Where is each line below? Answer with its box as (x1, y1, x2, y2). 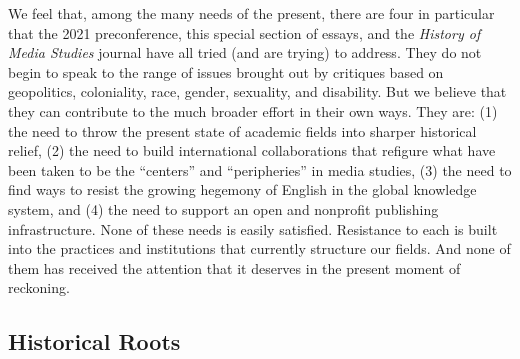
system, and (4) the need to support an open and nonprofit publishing (8, 198, 439, 219)
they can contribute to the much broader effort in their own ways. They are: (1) (8, 100, 498, 121)
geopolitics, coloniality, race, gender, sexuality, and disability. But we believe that (8, 81, 507, 102)
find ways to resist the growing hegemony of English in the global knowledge (8, 179, 477, 200)
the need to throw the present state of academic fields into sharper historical (8, 120, 477, 141)
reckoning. (8, 277, 70, 298)
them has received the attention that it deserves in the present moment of (8, 257, 461, 278)
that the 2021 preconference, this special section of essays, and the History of (8, 22, 481, 43)
